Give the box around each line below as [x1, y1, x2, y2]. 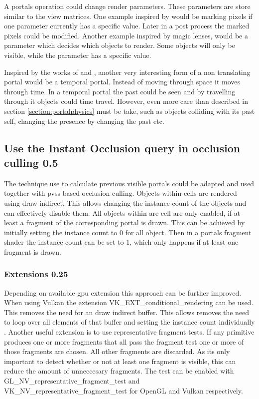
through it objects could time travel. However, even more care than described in [4, 96, 248, 106]
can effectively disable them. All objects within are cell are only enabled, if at [4, 207, 241, 218]
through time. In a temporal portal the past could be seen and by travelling [4, 86, 236, 96]
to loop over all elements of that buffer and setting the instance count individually [4, 317, 255, 327]
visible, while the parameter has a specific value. [4, 49, 151, 60]
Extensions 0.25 [4, 268, 68, 280]
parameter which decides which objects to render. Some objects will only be [4, 40, 235, 50]
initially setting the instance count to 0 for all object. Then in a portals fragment [4, 227, 252, 237]
